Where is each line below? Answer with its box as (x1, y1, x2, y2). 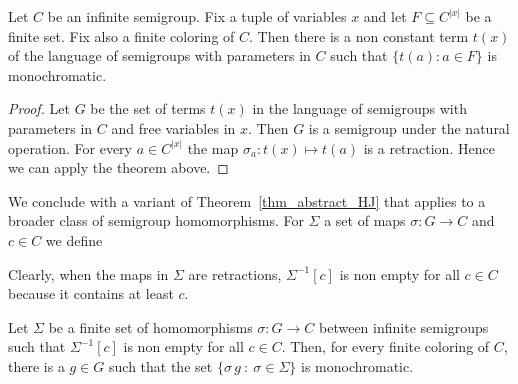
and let (363, 6, 407, 26)
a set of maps (324, 210, 406, 231)
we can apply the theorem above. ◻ (8, 157, 229, 178)
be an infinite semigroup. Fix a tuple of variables (47, 6, 347, 26)
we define (45, 229, 103, 250)
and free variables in (111, 117, 236, 138)
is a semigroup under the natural (308, 117, 510, 138)
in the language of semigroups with (252, 98, 467, 119)
